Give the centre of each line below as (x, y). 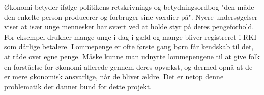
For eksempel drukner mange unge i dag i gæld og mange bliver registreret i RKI (130, 36)
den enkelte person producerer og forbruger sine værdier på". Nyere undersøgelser (131, 17)
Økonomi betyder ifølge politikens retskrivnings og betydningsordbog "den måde (129, 7)
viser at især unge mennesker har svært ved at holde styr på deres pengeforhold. (129, 27)
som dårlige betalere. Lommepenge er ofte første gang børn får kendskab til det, (129, 46)
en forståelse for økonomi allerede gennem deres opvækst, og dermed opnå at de (128, 66)
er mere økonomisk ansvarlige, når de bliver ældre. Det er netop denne (114, 76)
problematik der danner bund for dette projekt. (78, 86)
